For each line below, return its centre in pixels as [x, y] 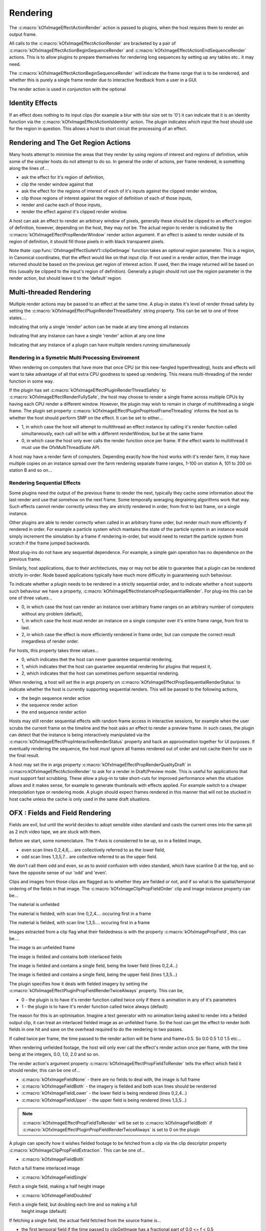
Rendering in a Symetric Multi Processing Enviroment [74, 357]
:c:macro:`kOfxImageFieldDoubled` [57, 1195]
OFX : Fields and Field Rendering [60, 813]
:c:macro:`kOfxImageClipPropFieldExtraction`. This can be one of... [77, 1150]
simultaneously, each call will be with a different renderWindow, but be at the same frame [112, 434]
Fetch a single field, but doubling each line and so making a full [73, 1204]
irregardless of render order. [50, 641]
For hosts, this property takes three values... [54, 650]
